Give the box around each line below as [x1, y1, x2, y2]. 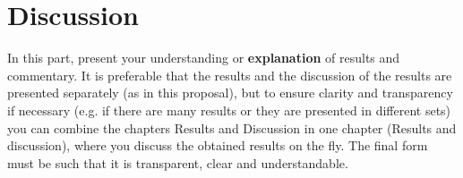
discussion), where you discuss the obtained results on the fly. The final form [7, 136, 428, 155]
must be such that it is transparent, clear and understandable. [7, 153, 348, 172]
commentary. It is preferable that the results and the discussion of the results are [7, 65, 452, 84]
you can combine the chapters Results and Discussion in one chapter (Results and [7, 118, 457, 137]
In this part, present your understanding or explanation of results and [7, 48, 400, 67]
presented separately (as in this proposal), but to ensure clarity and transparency [7, 83, 453, 102]
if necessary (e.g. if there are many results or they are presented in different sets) [7, 100, 451, 119]
